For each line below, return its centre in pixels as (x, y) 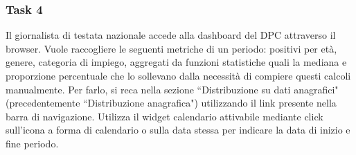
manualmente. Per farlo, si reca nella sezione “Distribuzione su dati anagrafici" (172, 89)
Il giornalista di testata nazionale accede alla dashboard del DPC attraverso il (171, 35)
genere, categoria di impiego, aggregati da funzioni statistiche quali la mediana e (176, 62)
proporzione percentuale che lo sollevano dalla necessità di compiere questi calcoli (178, 75)
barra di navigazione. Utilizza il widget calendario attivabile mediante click (164, 116)
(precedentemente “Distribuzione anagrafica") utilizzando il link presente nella (171, 103)
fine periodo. (32, 143)
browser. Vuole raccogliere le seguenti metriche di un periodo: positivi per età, (171, 48)
